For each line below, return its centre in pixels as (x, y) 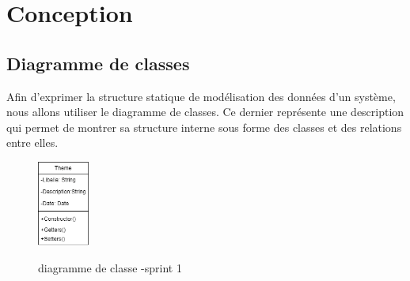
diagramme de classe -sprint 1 (110, 268)
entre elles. (32, 142)
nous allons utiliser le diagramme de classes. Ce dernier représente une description (205, 112)
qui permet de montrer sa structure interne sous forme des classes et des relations (204, 127)
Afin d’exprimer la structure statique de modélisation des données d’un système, (201, 96)
